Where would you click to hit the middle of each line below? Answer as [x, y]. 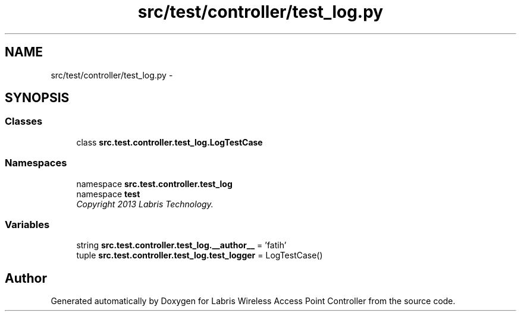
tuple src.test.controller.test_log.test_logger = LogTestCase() [200, 255]
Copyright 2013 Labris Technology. [145, 204]
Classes [24, 121]
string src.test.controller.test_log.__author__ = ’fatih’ [181, 245]
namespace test [108, 194]
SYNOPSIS [37, 98]
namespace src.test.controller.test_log [154, 184]
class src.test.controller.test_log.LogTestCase [170, 142]
